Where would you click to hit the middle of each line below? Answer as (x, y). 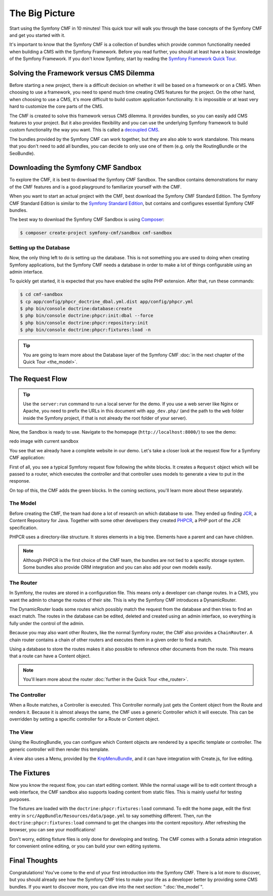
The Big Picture (42, 13)
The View (21, 732)
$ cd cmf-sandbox (41, 295)
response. (20, 481)
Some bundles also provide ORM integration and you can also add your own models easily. (118, 567)
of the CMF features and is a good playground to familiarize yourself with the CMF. (96, 186)
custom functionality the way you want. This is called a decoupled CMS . (84, 130)
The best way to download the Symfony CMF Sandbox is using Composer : (87, 219)
